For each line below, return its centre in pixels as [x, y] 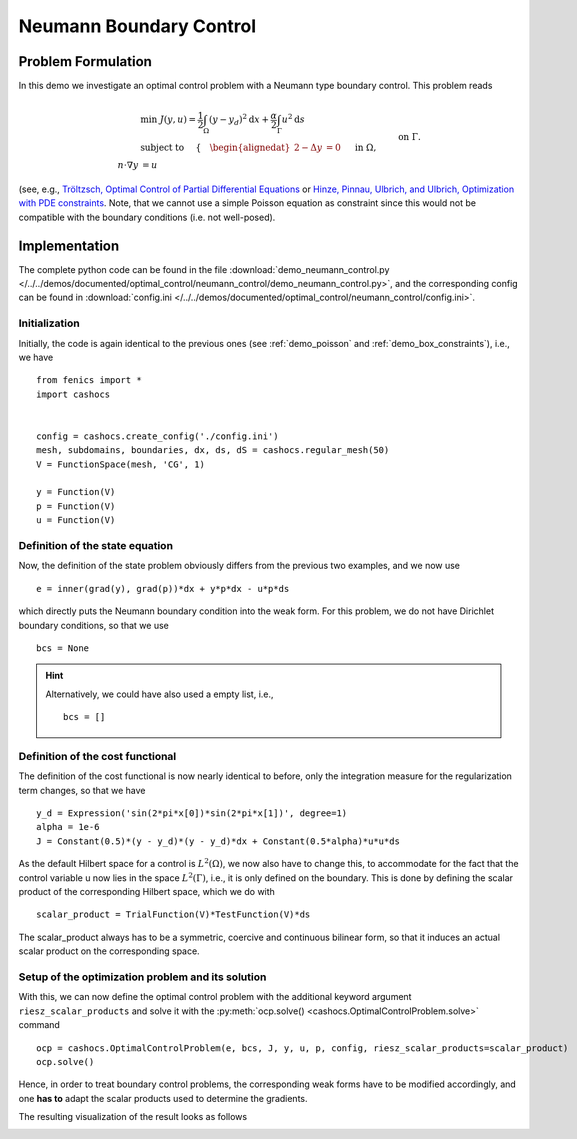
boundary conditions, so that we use [93, 625]
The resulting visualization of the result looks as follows [133, 1117]
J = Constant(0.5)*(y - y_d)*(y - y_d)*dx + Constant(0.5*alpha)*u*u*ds [218, 841]
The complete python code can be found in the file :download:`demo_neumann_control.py [204, 269]
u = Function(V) [76, 520]
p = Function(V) [76, 506]
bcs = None [63, 648]
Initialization [49, 323]
